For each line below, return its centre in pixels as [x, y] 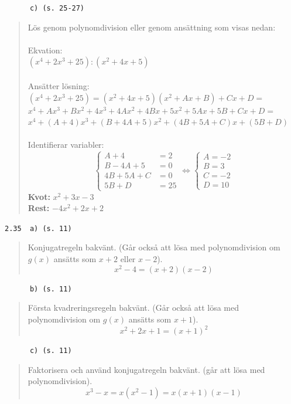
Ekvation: [45, 50]
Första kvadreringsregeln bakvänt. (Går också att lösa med [133, 308]
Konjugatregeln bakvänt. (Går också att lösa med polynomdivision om [154, 247]
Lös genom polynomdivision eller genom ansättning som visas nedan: [152, 27]
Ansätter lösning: [59, 86]
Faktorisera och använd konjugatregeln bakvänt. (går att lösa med [146, 369]
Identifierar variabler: [66, 145]
